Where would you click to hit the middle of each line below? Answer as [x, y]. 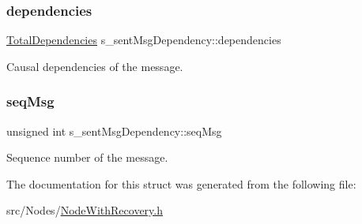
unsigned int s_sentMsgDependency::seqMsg [114, 131]
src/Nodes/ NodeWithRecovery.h [85, 210]
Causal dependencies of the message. [95, 66]
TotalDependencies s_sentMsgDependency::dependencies [144, 40]
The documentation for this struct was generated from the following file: [181, 183]
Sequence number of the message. [87, 157]
